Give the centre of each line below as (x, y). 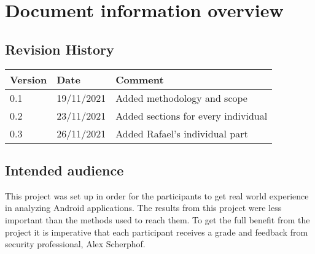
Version (29, 79)
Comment (140, 79)
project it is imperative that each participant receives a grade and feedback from (157, 232)
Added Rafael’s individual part (182, 133)
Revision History (60, 49)
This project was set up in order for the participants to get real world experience (157, 195)
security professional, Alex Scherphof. (75, 244)
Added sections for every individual (192, 115)
